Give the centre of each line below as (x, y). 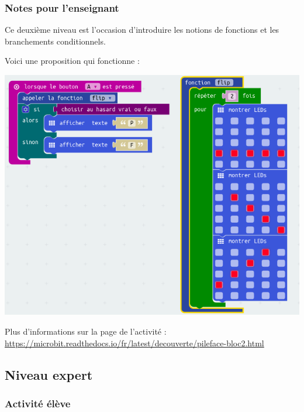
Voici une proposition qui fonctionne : (72, 61)
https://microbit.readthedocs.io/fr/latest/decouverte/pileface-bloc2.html (134, 343)
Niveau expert (49, 374)
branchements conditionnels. (55, 41)
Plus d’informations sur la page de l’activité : (86, 331)
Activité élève (38, 403)
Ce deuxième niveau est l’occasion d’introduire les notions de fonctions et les (142, 30)
